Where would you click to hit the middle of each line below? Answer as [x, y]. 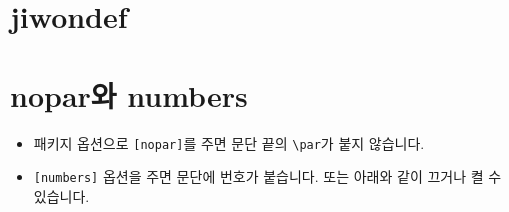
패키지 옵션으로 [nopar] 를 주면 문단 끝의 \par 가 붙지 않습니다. [229, 142]
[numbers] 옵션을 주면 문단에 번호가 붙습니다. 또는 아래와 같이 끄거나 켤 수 [267, 176]
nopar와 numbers [129, 94]
